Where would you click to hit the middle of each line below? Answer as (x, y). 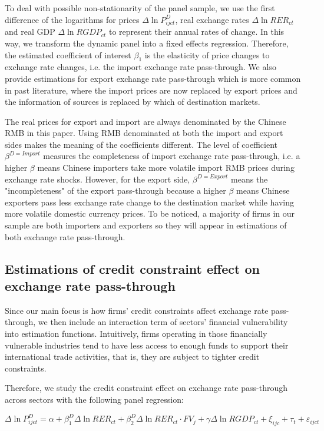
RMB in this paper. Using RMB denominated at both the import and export (144, 133)
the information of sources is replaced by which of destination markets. (133, 102)
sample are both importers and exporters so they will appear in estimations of (146, 225)
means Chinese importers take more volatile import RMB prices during (166, 168)
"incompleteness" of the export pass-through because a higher (115, 190)
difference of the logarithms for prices (72, 19)
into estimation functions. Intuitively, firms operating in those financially (136, 333)
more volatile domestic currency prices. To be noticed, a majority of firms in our (150, 213)
